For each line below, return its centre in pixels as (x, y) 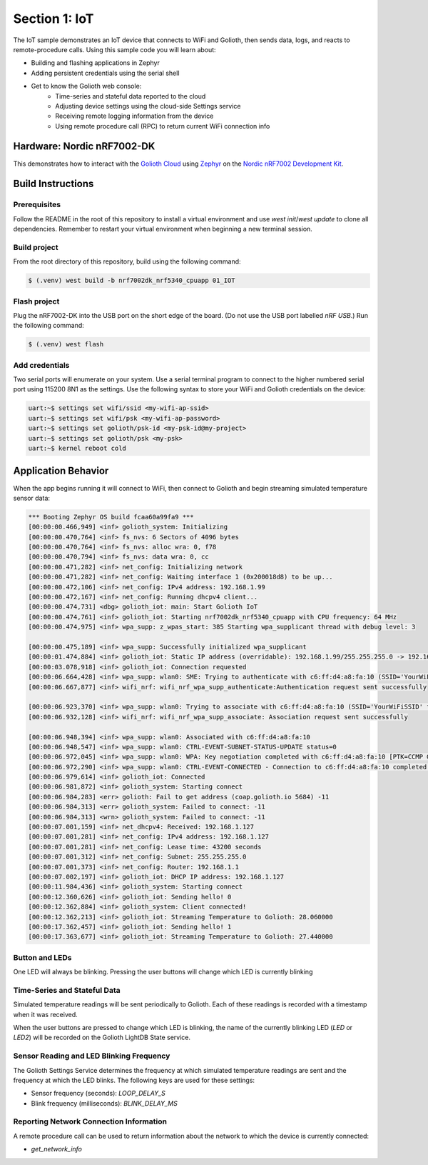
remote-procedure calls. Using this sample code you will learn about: (115, 49)
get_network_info (56, 1149)
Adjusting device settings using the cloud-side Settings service (148, 106)
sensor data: (31, 498)
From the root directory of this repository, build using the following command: (127, 261)
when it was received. (45, 1014)
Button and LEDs (42, 957)
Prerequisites (37, 205)
